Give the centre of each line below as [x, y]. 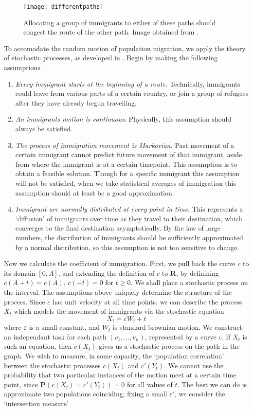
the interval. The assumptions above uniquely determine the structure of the [118, 292]
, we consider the [200, 394]
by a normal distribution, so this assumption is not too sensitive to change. [127, 247]
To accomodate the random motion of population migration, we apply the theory [125, 48]
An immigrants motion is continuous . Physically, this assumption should [123, 119]
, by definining [197, 273]
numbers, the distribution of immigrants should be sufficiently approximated [129, 237]
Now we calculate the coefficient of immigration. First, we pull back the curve [120, 263]
